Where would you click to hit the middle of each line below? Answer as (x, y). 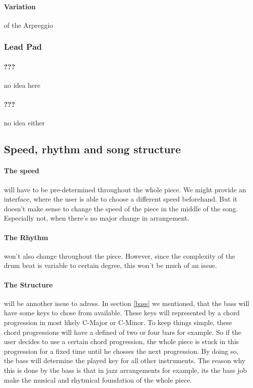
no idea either (25, 123)
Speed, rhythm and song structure (92, 149)
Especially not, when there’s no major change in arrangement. (97, 218)
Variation (20, 6)
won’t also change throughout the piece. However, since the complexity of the (120, 255)
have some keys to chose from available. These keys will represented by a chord (122, 313)
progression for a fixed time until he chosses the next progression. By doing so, (121, 351)
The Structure (29, 284)
